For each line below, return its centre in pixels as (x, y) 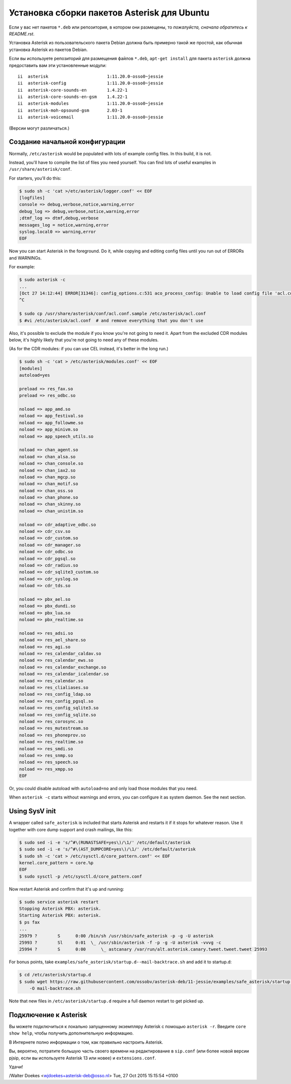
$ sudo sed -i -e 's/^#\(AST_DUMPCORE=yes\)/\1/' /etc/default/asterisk (107, 849)
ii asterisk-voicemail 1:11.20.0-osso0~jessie (90, 117)
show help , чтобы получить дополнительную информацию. (71, 1033)
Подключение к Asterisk (48, 1015)
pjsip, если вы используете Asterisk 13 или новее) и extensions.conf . (82, 1058)
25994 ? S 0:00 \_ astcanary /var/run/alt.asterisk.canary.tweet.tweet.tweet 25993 (143, 949)
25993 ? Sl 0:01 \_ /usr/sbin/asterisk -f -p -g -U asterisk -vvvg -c (120, 943)
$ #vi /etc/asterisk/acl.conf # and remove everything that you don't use (111, 320)
